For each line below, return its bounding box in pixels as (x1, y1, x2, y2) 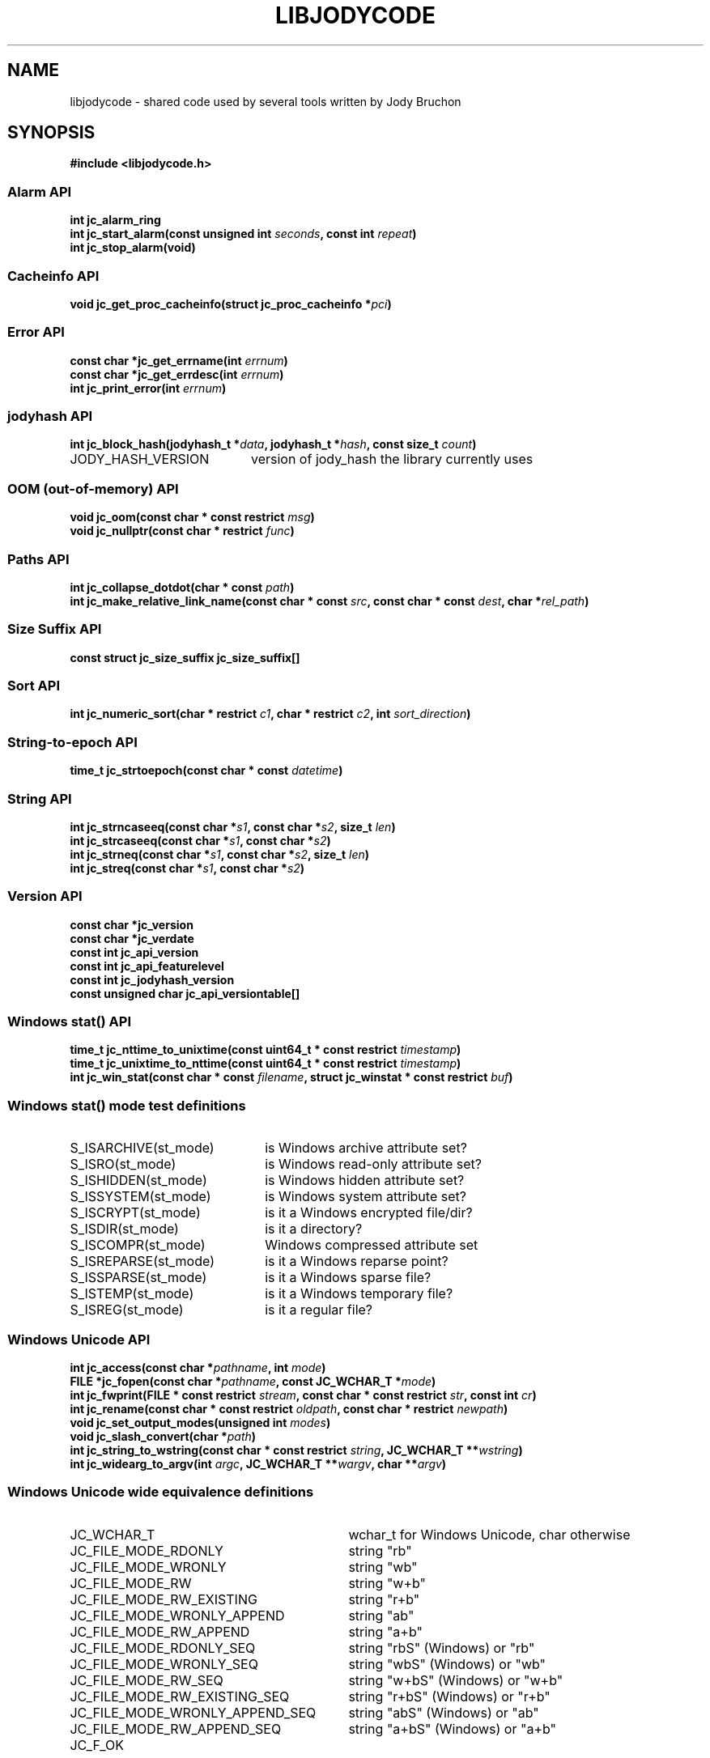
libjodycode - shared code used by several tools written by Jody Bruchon (70, 94, 461, 108)
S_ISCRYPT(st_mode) (70, 1204, 201, 1221)
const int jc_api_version (70, 945, 199, 959)
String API (7, 790, 72, 807)
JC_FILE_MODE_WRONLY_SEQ (70, 1655, 258, 1672)
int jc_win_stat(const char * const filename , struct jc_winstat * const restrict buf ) (70, 1070, 513, 1085)
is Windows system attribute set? (265, 1188, 466, 1205)
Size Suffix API (7, 621, 102, 638)
